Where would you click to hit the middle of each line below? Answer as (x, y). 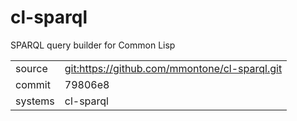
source (31, 68)
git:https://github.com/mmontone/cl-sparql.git (173, 68)
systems (35, 101)
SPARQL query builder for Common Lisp (93, 45)
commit (33, 84)
